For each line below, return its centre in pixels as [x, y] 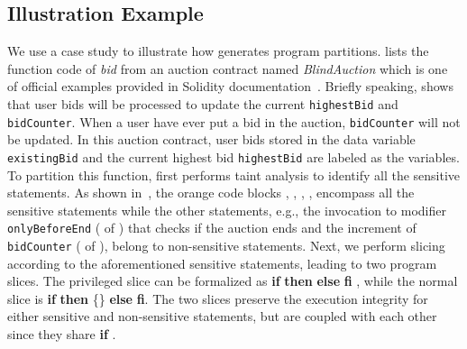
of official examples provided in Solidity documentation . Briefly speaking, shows [230, 86]
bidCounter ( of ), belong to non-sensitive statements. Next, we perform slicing [226, 245]
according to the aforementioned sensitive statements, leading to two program [222, 263]
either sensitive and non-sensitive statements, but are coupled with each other [222, 316]
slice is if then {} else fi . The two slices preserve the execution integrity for [218, 298]
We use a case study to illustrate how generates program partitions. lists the [218, 51]
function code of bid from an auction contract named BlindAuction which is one [228, 68]
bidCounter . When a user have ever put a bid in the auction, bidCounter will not [234, 121]
